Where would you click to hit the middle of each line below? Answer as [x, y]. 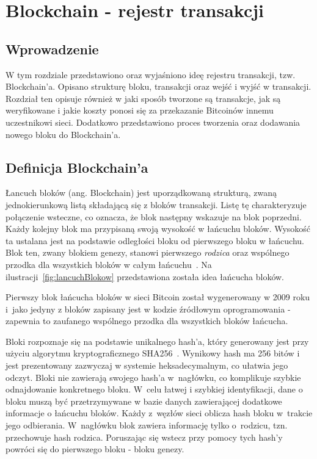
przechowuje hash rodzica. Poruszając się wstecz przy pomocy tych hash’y [144, 437]
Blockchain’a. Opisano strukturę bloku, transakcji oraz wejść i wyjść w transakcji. [158, 86]
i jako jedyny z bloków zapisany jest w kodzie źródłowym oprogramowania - [148, 309]
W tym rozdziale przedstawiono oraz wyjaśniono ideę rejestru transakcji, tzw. [151, 74]
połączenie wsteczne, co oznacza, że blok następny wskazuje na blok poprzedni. [154, 216]
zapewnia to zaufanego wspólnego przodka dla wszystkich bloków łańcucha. [147, 321]
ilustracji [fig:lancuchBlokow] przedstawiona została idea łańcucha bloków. [145, 276]
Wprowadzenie [52, 49]
